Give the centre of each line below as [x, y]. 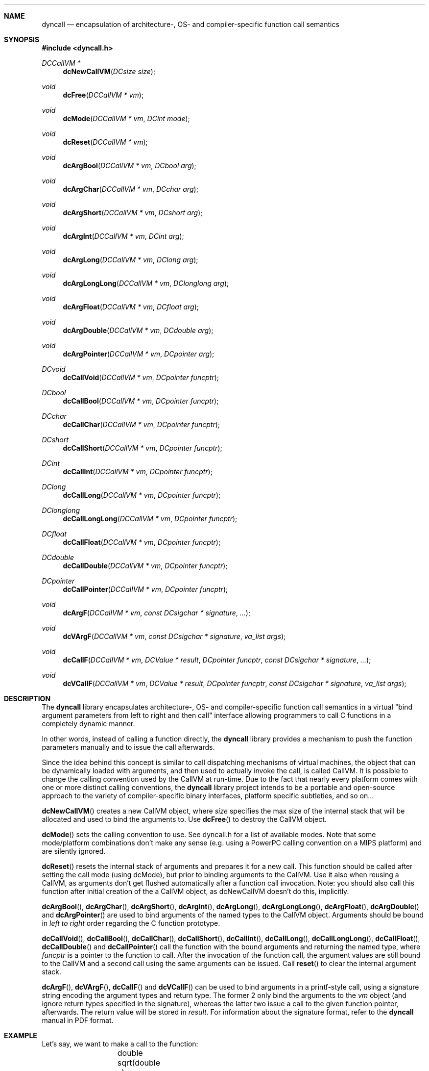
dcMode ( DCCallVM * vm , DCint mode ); [126, 118]
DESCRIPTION [27, 699]
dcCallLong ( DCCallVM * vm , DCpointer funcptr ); [142, 495]
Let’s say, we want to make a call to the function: [120, 1044]
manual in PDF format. [78, 1020]
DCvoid [54, 369]
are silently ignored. [74, 851]
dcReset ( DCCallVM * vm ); [105, 142]
